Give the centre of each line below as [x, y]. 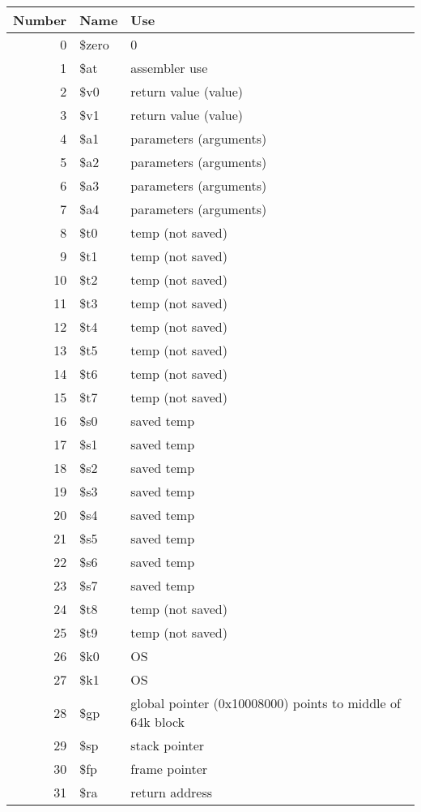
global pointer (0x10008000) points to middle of [266, 703]
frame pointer [169, 769]
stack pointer [168, 745]
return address [172, 792]
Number [40, 20]
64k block [157, 722]
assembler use [169, 68]
